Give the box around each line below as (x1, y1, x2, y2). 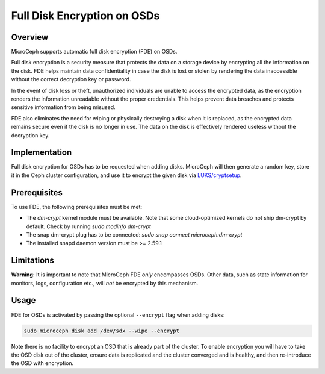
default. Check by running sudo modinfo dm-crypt (26, 223, 152, 230)
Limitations (11, 255, 54, 266)
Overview (11, 32, 49, 42)
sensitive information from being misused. (11, 104, 116, 111)
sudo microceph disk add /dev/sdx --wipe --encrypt (23, 327, 180, 334)
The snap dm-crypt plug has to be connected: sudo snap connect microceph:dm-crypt (26, 231, 243, 238)
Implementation (11, 148, 72, 158)
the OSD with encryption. (11, 360, 74, 367)
